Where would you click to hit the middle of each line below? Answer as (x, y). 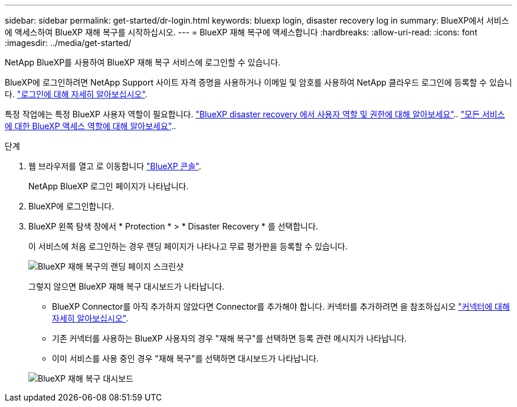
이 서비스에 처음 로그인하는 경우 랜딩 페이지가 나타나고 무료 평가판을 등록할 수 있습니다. (188, 246)
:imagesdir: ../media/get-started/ (68, 43)
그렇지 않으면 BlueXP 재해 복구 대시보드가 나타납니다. (127, 286)
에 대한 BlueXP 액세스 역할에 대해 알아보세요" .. (91, 126)
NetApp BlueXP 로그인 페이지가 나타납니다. (109, 186)
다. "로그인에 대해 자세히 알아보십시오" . (76, 94)
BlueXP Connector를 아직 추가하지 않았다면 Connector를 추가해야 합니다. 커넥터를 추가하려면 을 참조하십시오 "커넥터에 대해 (281, 306)
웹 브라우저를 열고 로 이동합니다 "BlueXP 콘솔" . (115, 166)
